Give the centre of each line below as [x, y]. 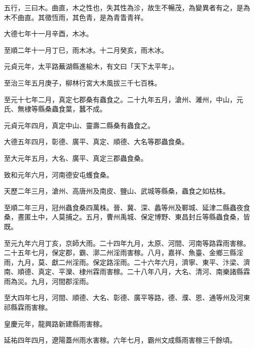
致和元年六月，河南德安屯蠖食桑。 [59, 174]
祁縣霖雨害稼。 [28, 307]
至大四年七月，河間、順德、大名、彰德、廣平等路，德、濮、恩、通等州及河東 [127, 297]
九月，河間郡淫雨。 [62, 281]
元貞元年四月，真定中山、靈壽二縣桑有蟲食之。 [79, 125]
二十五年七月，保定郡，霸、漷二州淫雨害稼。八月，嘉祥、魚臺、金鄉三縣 [120, 252]
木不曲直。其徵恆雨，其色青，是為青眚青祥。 [76, 17]
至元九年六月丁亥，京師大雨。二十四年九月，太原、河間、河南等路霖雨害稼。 [127, 243]
